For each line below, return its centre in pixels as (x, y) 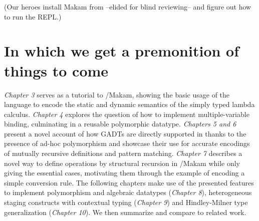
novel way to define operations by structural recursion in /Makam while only (122, 163)
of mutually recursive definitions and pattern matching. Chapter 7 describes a (123, 153)
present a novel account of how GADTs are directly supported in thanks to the (125, 133)
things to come (56, 70)
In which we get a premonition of (122, 51)
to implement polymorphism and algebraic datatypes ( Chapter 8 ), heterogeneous (128, 192)
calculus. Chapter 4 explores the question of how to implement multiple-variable (127, 114)
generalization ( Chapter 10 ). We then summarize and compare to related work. (125, 212)
